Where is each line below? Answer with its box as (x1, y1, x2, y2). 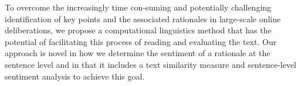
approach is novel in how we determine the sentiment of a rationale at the (5, 47, 270, 59)
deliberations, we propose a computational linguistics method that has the (5, 24, 272, 36)
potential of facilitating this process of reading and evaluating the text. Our (5, 35, 277, 47)
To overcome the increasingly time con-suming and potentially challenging (5, 1, 272, 13)
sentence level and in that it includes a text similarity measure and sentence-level (5, 58, 297, 70)
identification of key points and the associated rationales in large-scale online (5, 12, 281, 25)
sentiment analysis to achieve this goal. (5, 70, 145, 82)
